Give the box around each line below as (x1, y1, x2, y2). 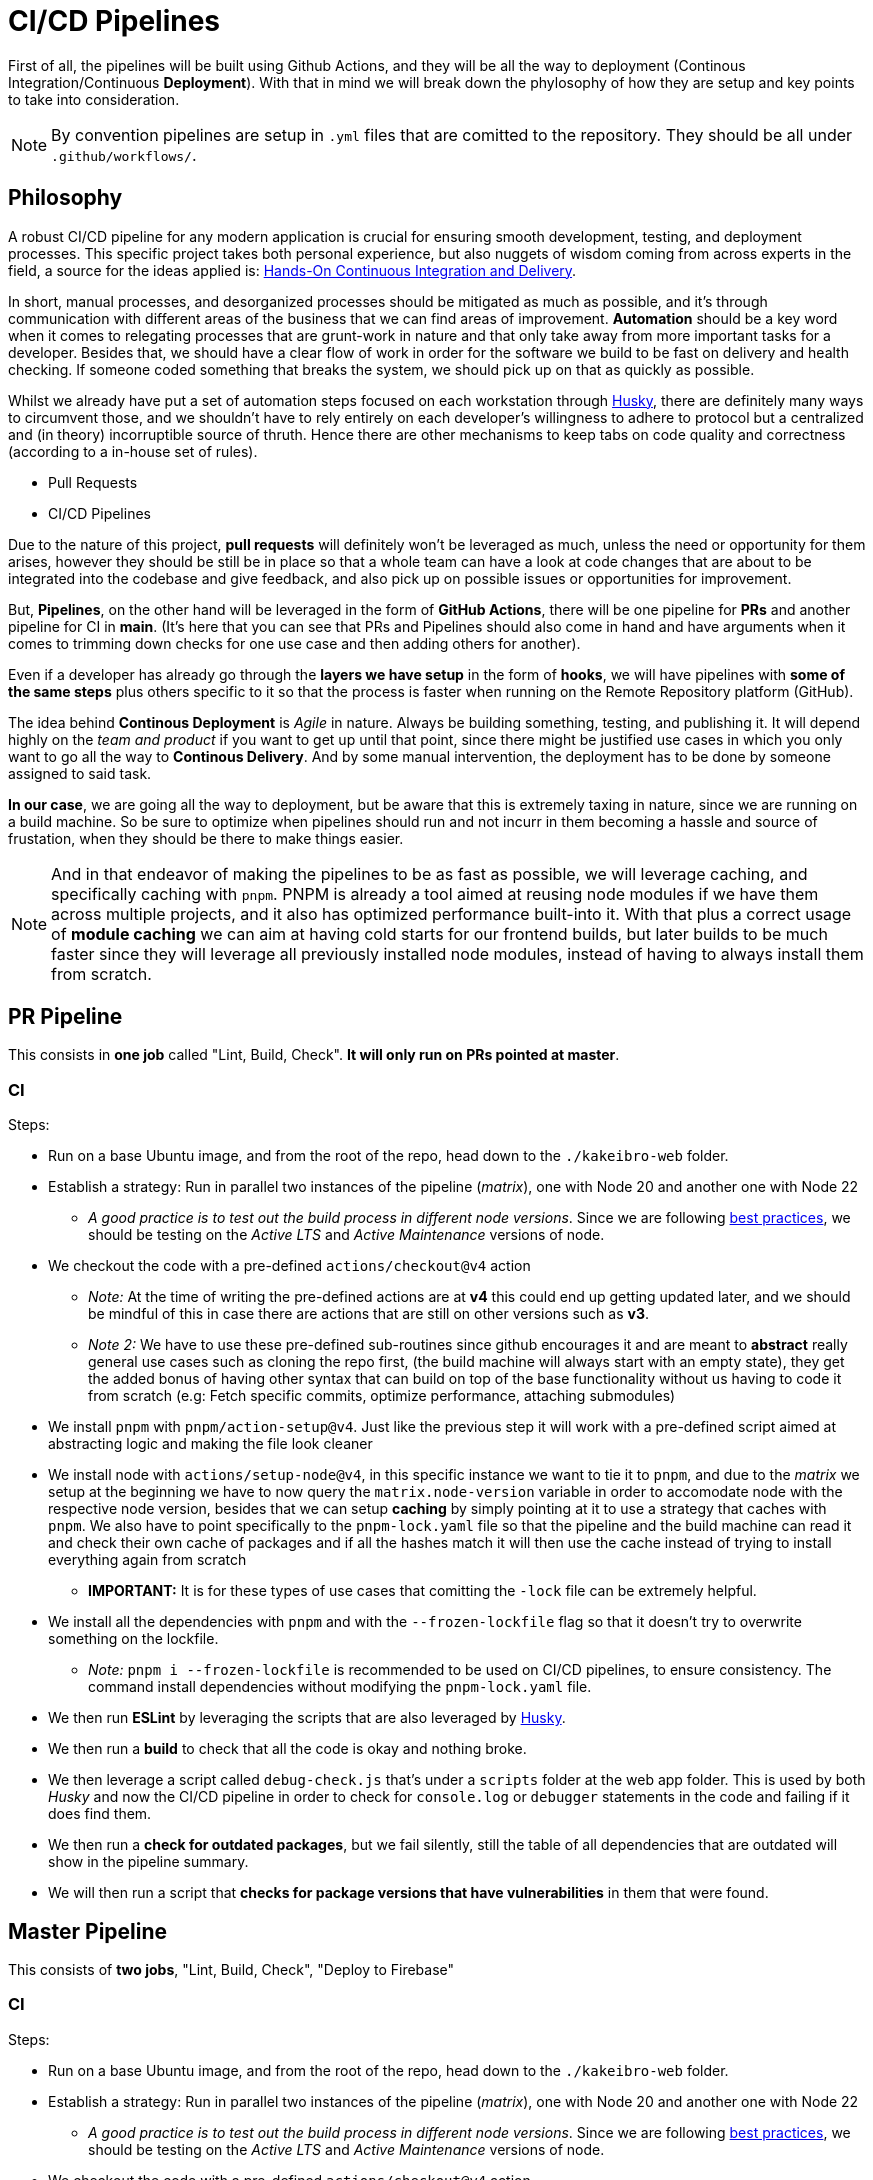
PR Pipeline (8, 1004, 123, 1030)
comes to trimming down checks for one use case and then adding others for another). (8, 634, 581, 652)
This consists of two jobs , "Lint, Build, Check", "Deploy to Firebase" (8, 1961, 455, 1979)
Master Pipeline (8, 1918, 168, 1944)
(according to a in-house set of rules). (8, 442, 258, 460)
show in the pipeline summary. (48, 1853, 249, 1871)
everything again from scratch (48, 1551, 247, 1569)
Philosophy (8, 185, 123, 211)
